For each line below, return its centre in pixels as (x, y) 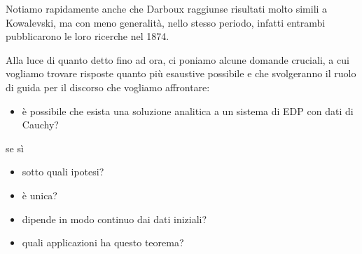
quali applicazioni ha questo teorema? (103, 242)
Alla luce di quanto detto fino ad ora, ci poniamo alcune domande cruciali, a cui (177, 59)
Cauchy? (40, 125)
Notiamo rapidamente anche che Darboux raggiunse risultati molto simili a (167, 8)
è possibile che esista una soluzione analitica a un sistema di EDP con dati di (188, 111)
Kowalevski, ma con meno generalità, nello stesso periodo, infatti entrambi (166, 22)
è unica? (40, 195)
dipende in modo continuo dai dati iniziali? (114, 219)
